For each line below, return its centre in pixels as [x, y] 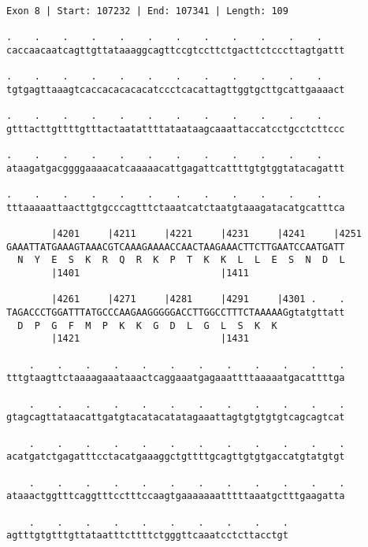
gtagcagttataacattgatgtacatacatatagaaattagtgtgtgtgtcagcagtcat [176, 418]
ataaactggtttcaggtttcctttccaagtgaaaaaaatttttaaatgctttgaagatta [176, 496]
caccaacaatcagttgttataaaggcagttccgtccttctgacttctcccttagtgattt [176, 50]
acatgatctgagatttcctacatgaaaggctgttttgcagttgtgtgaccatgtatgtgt [176, 457]
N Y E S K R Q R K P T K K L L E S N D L [181, 260]
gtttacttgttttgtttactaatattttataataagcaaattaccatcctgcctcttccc [176, 129]
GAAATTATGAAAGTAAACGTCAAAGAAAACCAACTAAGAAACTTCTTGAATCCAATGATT [176, 247]
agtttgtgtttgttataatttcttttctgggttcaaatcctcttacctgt [147, 536]
